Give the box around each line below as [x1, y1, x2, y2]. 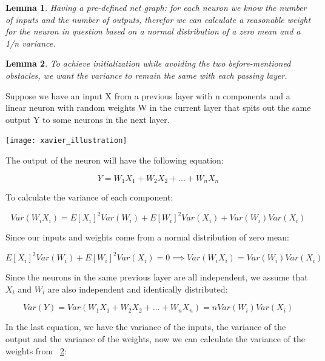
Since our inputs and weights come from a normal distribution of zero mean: [5, 231, 289, 243]
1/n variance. [5, 36, 56, 49]
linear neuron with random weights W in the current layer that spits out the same [5, 101, 311, 114]
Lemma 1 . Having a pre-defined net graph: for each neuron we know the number [5, 1, 307, 13]
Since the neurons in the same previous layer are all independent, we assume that [5, 271, 308, 283]
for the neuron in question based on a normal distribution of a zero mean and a [5, 25, 301, 38]
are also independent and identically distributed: [47, 282, 228, 295]
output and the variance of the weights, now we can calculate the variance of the [5, 333, 306, 345]
